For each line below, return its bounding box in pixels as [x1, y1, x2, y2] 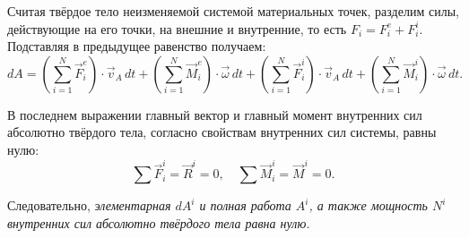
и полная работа [199, 196, 291, 215]
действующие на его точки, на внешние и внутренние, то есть [7, 19, 347, 38]
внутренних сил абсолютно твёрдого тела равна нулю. [7, 213, 310, 232]
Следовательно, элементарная [7, 196, 171, 215]
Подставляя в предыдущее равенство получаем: [7, 37, 266, 55]
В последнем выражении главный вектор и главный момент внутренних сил [7, 105, 422, 123]
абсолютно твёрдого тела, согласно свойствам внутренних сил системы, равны [7, 123, 437, 141]
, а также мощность [308, 196, 428, 215]
